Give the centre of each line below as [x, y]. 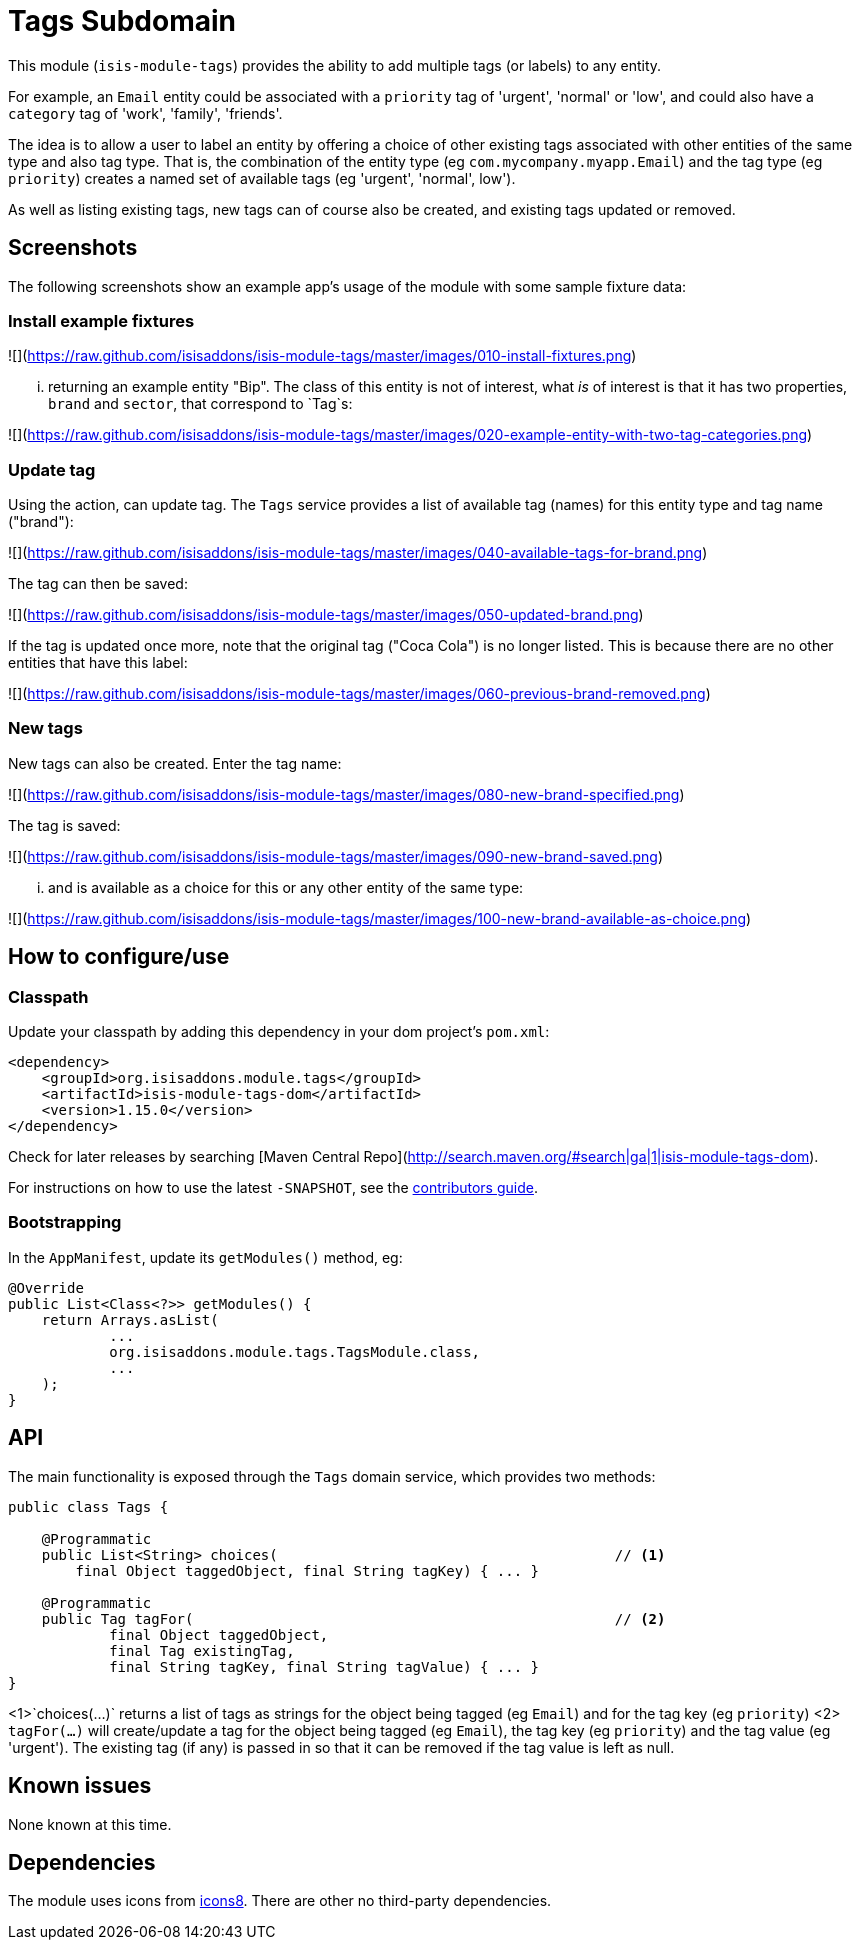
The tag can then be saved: [98, 584]
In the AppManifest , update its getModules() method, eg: [205, 1257]
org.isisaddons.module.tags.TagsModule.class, [295, 1351]
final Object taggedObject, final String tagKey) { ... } [307, 1570]
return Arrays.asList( [130, 1319]
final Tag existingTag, [202, 1650]
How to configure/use [119, 957]
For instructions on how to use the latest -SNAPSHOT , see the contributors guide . [273, 1188]
